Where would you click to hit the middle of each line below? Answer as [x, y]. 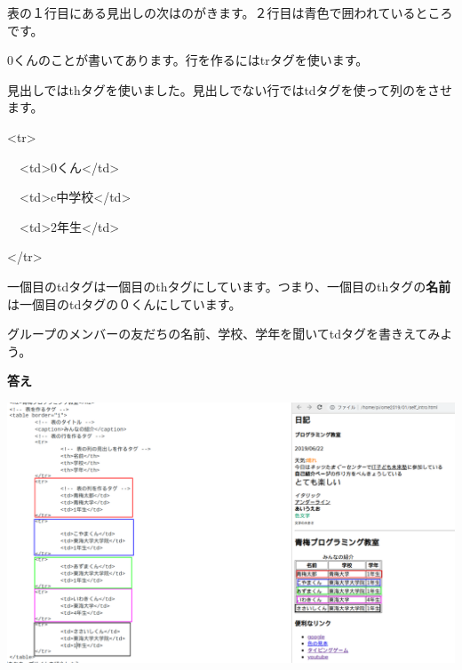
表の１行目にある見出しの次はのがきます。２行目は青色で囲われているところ [230, 12]
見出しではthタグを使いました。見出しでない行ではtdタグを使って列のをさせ [230, 89]
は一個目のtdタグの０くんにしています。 [124, 303]
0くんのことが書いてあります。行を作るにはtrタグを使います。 [188, 60]
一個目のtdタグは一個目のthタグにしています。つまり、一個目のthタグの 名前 [229, 286]
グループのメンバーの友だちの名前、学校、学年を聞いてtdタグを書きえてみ [224, 334]
